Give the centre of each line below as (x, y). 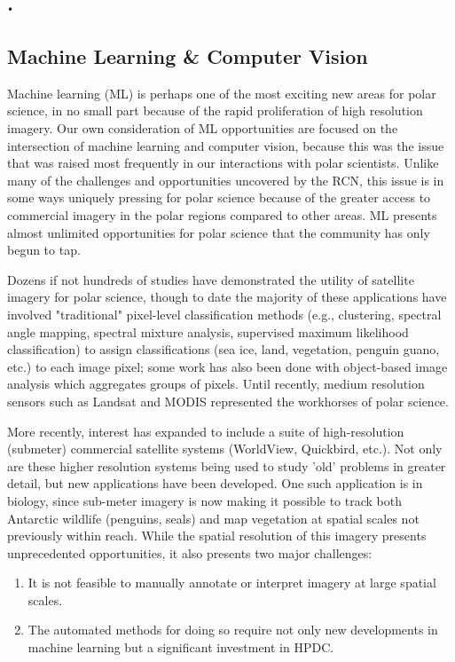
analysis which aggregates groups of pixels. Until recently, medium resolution (216, 384)
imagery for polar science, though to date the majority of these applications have (227, 297)
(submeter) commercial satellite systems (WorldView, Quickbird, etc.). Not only (225, 449)
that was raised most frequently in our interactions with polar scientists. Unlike (223, 163)
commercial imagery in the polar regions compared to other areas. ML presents (222, 215)
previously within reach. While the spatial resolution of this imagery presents (217, 536)
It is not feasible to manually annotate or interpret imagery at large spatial (232, 583)
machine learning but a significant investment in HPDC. (181, 647)
